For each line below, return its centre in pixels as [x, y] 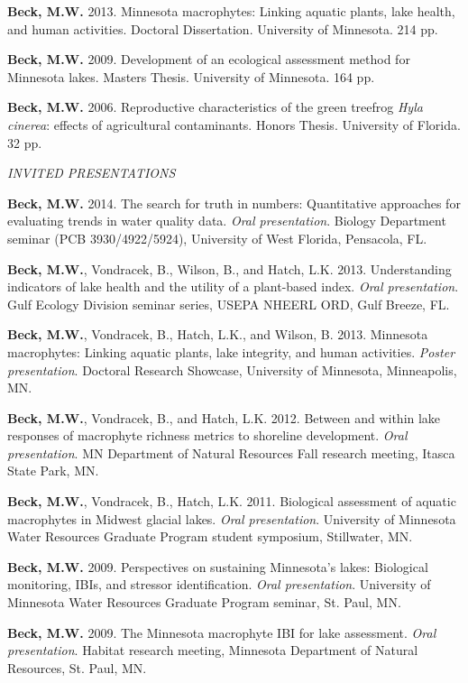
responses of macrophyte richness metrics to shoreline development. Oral [207, 435]
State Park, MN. [53, 471]
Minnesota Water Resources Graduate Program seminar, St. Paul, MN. [204, 602]
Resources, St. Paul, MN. [77, 667]
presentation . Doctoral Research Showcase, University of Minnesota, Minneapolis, [232, 369]
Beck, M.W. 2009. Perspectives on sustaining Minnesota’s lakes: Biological [218, 566]
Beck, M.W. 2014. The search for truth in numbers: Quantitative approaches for [234, 203]
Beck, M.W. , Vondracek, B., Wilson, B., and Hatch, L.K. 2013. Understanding [229, 268]
